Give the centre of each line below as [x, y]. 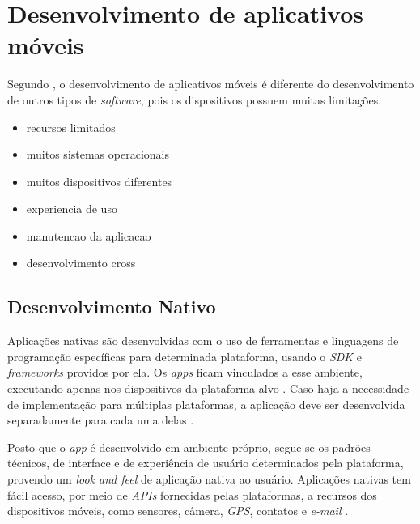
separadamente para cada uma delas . [101, 420]
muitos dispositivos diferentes [99, 181]
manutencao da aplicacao [89, 235]
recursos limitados [71, 127]
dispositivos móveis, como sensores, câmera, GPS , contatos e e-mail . [178, 511]
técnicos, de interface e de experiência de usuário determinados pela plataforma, [206, 463]
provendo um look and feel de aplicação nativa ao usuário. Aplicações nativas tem [209, 479]
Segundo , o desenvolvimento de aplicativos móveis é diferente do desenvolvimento [211, 84]
